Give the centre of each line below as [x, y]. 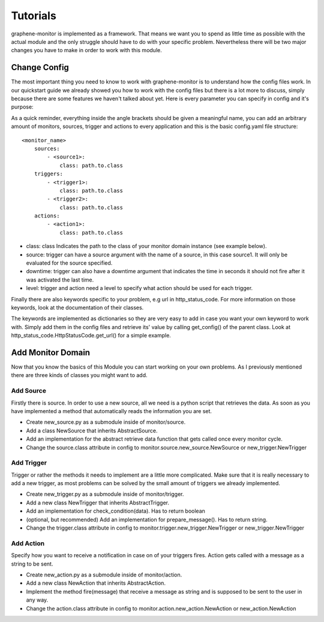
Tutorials [34, 16]
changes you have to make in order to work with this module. [86, 50]
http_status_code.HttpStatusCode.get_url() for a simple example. [91, 336]
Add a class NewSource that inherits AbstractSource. [92, 430]
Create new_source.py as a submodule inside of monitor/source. [106, 422]
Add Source [28, 391]
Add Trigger [29, 463]
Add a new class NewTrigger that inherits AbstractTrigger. [98, 503]
